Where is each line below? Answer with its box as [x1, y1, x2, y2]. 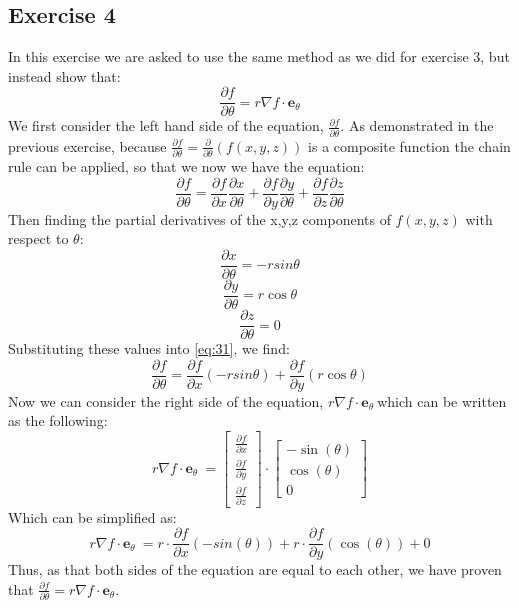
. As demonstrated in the [340, 115, 494, 136]
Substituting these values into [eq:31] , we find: [8, 338, 290, 359]
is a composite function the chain [308, 135, 511, 156]
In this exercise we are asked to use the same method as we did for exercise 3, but [8, 46, 510, 67]
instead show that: [8, 65, 121, 86]
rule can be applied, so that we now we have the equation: [8, 156, 365, 177]
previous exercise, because [8, 135, 167, 156]
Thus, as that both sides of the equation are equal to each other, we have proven [8, 559, 502, 580]
